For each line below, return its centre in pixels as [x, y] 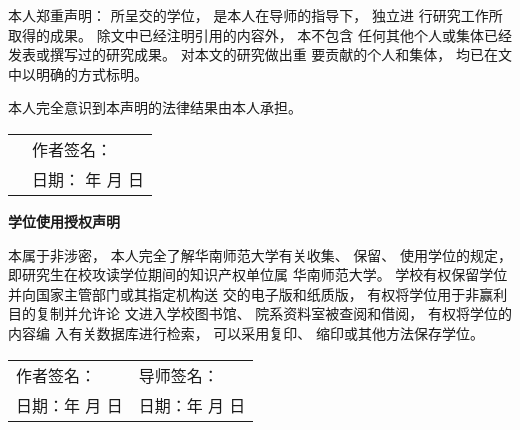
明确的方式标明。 [91, 73]
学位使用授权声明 [64, 220]
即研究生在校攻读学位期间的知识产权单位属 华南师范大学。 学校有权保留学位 [258, 274]
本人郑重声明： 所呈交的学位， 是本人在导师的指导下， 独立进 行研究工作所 [255, 15]
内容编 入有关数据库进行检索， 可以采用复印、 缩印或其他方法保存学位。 [246, 332]
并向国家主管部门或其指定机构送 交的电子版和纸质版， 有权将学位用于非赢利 [258, 293]
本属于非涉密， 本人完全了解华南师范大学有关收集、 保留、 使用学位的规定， [260, 254]
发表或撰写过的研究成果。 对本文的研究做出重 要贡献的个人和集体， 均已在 [253, 54]
